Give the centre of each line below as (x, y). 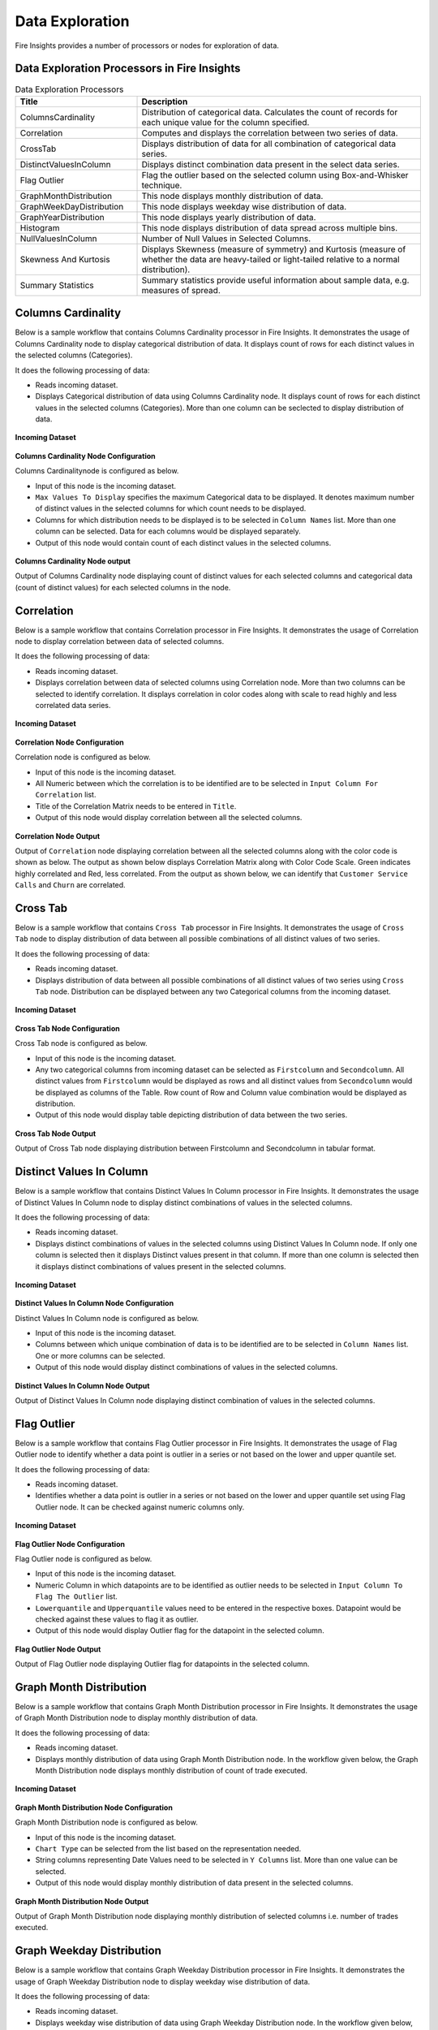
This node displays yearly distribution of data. (229, 217)
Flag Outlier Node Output (58, 1649)
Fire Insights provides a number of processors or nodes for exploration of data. (147, 45)
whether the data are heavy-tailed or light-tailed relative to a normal (271, 259)
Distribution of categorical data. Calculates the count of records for (270, 112)
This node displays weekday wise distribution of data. (244, 206)
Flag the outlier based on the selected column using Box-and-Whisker (275, 175)
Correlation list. (66, 795)
